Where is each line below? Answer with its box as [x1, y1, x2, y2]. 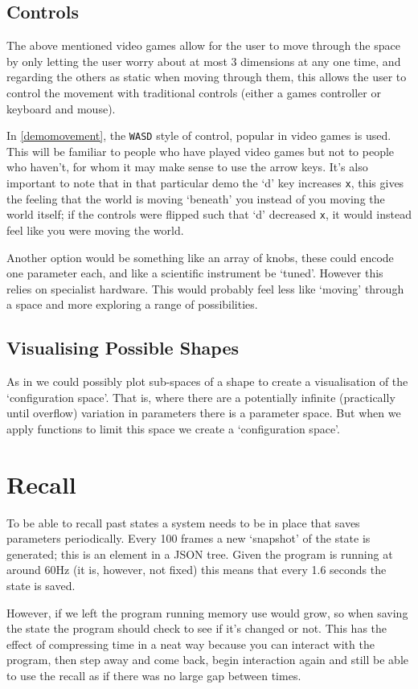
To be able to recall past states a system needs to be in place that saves [6, 514, 360, 531]
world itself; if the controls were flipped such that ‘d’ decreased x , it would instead [6, 206, 412, 223]
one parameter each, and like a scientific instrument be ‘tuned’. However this [6, 265, 383, 281]
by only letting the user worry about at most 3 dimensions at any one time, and [6, 52, 401, 69]
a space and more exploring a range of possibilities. [6, 296, 258, 313]
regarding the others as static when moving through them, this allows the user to [6, 68, 407, 85]
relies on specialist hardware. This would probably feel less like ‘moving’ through [6, 280, 404, 297]
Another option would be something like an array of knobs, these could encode [6, 248, 394, 265]
